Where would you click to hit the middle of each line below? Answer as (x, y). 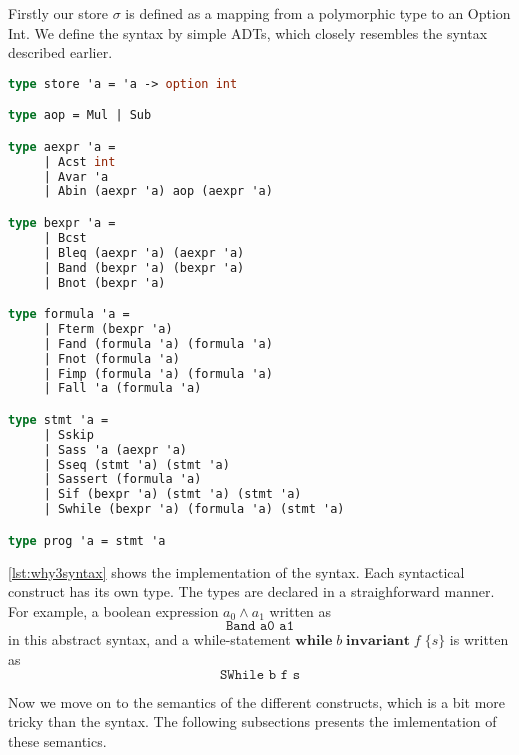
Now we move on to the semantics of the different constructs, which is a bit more (257, 701)
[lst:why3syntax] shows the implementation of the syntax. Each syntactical (236, 571)
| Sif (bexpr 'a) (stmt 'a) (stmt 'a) (172, 494)
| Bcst (65, 237)
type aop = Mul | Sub (80, 115)
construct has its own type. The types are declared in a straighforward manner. (251, 591)
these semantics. (57, 740)
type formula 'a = (69, 314)
